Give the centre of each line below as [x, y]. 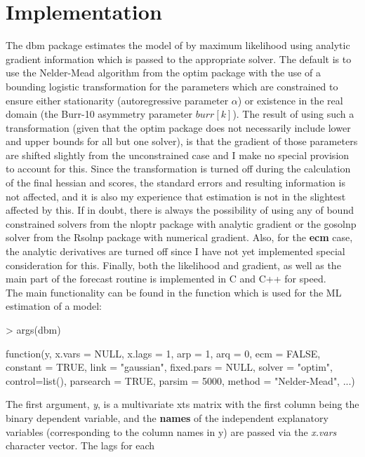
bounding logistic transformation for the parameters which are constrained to [172, 86]
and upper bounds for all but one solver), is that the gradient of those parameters [182, 141]
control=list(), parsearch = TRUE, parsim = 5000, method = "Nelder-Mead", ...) [180, 380]
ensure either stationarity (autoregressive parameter [117, 100]
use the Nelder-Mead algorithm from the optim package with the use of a [164, 73]
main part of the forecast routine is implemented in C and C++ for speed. [166, 279]
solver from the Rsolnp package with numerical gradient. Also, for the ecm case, [179, 237]
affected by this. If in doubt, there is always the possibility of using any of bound [180, 210]
